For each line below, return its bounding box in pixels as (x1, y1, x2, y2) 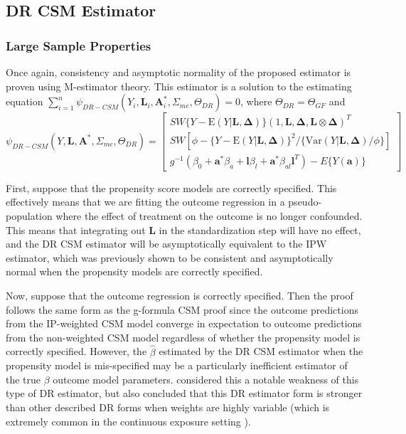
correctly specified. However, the (6, 344, 147, 359)
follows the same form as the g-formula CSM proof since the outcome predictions (6, 302, 358, 317)
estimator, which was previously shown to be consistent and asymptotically (6, 250, 333, 265)
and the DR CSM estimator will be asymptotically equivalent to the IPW (6, 236, 327, 251)
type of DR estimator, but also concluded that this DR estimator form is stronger (6, 386, 363, 401)
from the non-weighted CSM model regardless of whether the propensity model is (6, 329, 360, 344)
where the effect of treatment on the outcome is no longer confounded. (55, 208, 363, 223)
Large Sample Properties (6, 36, 151, 54)
